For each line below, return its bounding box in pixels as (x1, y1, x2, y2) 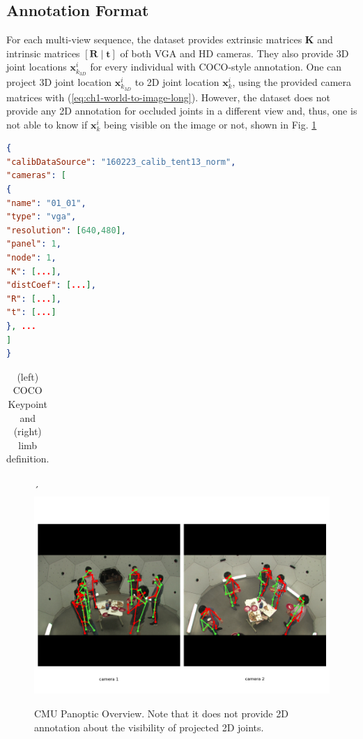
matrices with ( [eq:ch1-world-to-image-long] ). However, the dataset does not (6, 89, 331, 104)
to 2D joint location (134, 74, 219, 89)
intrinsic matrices (6, 45, 80, 60)
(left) (17, 369, 39, 383)
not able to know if (6, 117, 88, 131)
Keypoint (8, 396, 47, 411)
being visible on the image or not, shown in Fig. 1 (104, 117, 317, 131)
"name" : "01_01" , (6, 198, 86, 208)
